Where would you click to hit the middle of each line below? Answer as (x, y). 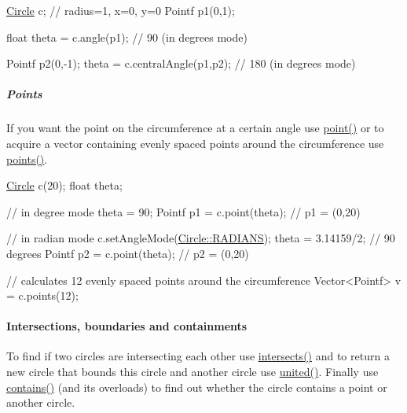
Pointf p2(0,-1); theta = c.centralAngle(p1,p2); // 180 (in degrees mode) (181, 63)
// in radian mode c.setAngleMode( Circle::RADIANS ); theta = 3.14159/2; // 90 (201, 238)
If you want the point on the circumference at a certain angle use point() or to (195, 128)
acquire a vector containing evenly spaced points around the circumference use (195, 143)
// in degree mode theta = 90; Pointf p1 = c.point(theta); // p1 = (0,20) (183, 211)
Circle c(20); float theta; (64, 185)
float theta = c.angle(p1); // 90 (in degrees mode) (127, 37)
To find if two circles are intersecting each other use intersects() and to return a (198, 356)
